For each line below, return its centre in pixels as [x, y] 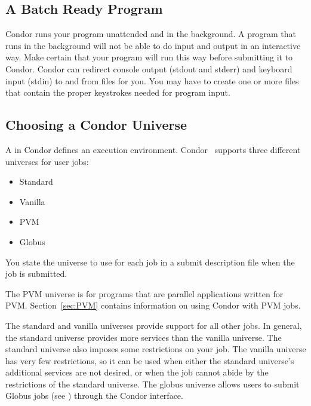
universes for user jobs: [47, 161]
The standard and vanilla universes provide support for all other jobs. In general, [154, 325]
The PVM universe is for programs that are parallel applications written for [144, 293]
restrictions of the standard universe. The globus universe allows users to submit [153, 384]
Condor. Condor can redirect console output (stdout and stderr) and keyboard [149, 68]
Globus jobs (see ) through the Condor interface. [94, 396]
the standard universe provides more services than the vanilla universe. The [144, 337]
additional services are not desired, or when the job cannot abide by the [137, 372]
